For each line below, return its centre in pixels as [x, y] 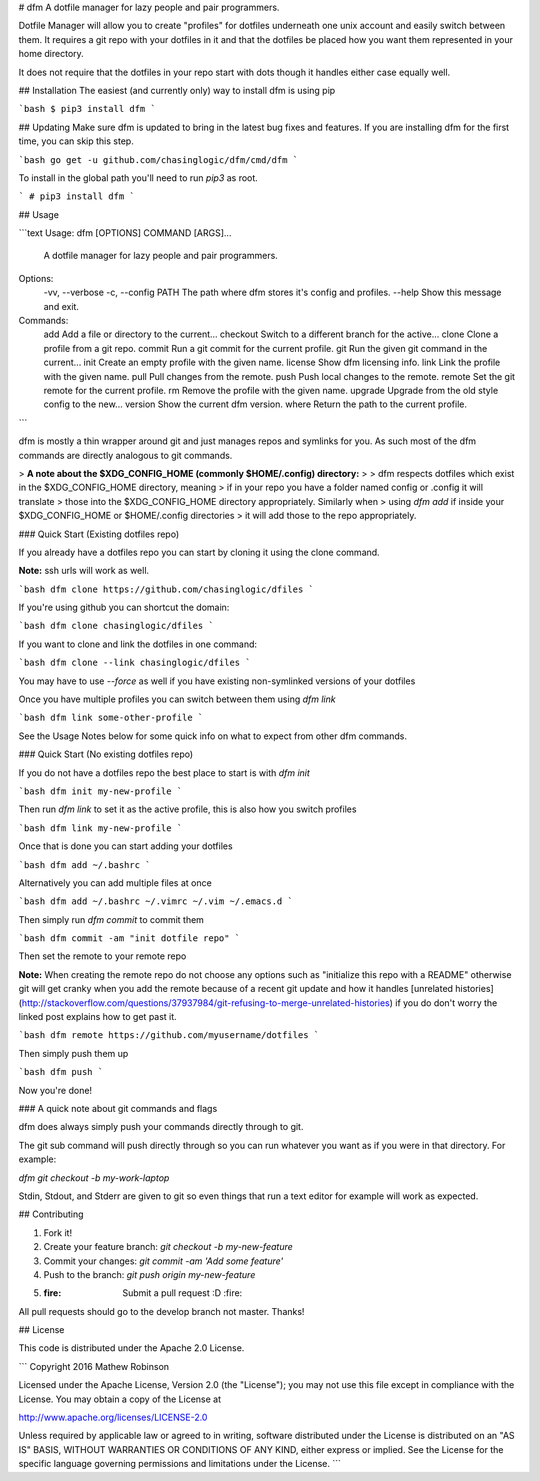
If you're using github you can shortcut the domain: [124, 607]
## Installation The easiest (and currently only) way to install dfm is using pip [177, 90]
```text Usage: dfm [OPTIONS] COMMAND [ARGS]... [125, 233]
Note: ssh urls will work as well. [84, 571]
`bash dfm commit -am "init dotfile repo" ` [129, 938]
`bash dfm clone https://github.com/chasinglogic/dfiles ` [166, 589]
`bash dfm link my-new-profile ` [100, 828]
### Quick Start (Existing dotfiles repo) [99, 534]
